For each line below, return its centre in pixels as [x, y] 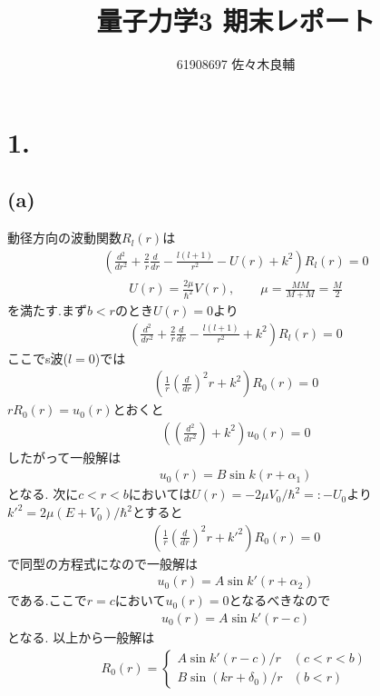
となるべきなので [280, 600]
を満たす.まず [47, 309]
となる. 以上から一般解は [81, 636]
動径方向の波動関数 [64, 238]
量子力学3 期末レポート [236, 20]
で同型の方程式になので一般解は [102, 563]
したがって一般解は [64, 457]
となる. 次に [43, 494]
